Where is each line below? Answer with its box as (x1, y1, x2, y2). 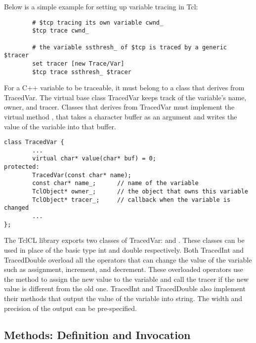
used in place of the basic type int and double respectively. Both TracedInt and (4, 244, 244, 255)
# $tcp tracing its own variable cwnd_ (32, 19, 164, 26)
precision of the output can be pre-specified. (4, 303, 137, 313)
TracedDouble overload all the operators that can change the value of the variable (4, 254, 252, 265)
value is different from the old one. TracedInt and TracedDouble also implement (4, 283, 246, 294)
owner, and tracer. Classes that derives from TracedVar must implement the (4, 102, 235, 112)
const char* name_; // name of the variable (32, 180, 199, 187)
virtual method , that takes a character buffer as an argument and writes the (4, 111, 237, 121)
